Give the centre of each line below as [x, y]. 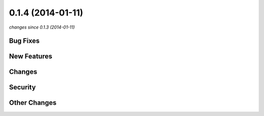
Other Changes [33, 103]
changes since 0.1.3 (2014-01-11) [42, 27]
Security [22, 87]
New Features [31, 57]
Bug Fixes [24, 41]
